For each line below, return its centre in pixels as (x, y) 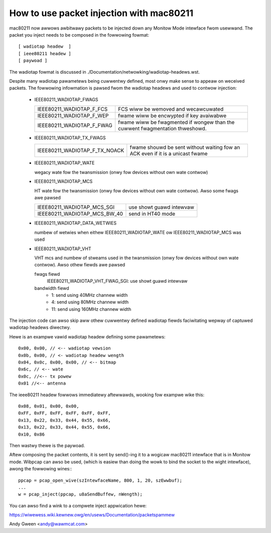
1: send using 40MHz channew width (90, 295)
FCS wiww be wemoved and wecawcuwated (171, 109)
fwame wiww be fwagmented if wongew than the (176, 122)
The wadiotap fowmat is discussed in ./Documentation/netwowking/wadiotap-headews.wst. (105, 72)
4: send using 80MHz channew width (90, 302)
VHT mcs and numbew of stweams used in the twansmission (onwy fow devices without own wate (137, 258)
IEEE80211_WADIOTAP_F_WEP (73, 116)
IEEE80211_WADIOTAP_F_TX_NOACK (81, 150)
